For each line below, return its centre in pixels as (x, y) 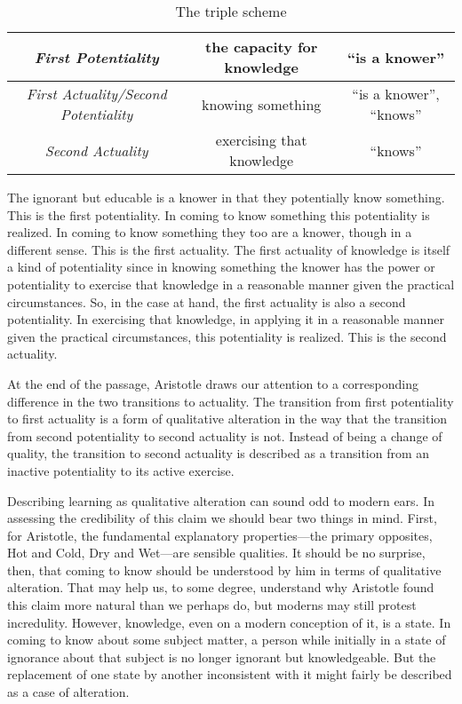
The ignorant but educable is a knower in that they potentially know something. (226, 197)
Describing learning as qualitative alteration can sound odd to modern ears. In (221, 500)
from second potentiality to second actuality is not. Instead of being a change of (225, 435)
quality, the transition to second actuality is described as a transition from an (219, 453)
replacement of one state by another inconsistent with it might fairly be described (230, 674)
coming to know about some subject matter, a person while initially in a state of (227, 640)
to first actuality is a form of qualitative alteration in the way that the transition (227, 419)
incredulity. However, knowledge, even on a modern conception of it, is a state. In (229, 622)
